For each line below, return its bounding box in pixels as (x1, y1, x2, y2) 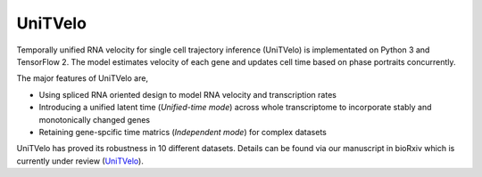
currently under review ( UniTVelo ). (16, 156, 145, 166)
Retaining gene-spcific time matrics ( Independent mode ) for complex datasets (38, 126, 328, 137)
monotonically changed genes (38, 114, 151, 125)
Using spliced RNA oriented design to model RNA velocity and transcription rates (38, 89, 337, 100)
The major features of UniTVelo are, (16, 73, 149, 84)
